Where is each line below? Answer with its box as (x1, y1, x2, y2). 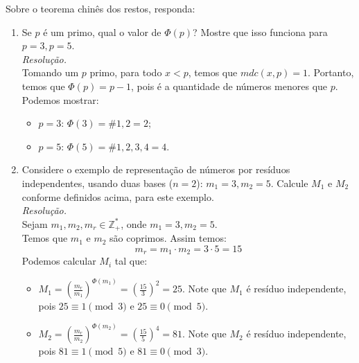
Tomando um (21, 65, 79, 80)
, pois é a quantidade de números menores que (131, 78, 328, 93)
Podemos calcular (21, 254, 96, 268)
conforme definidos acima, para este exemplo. (21, 189, 214, 204)
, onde (121, 216, 147, 231)
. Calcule (270, 175, 308, 190)
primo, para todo (89, 65, 162, 80)
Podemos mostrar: (21, 92, 99, 107)
